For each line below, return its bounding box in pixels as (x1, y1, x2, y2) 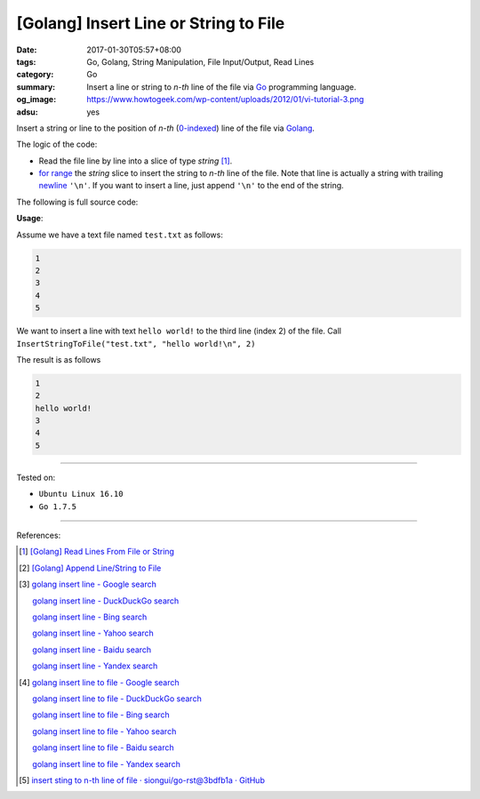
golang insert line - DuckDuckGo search (32, 595, 180, 606)
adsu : (16, 107, 39, 117)
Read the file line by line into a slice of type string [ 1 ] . (38, 156, 233, 166)
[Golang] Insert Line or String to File (16, 13, 285, 33)
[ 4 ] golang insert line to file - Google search (19, 676, 180, 688)
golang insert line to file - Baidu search (32, 742, 174, 753)
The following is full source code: (16, 196, 139, 207)
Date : (16, 44, 37, 55)
